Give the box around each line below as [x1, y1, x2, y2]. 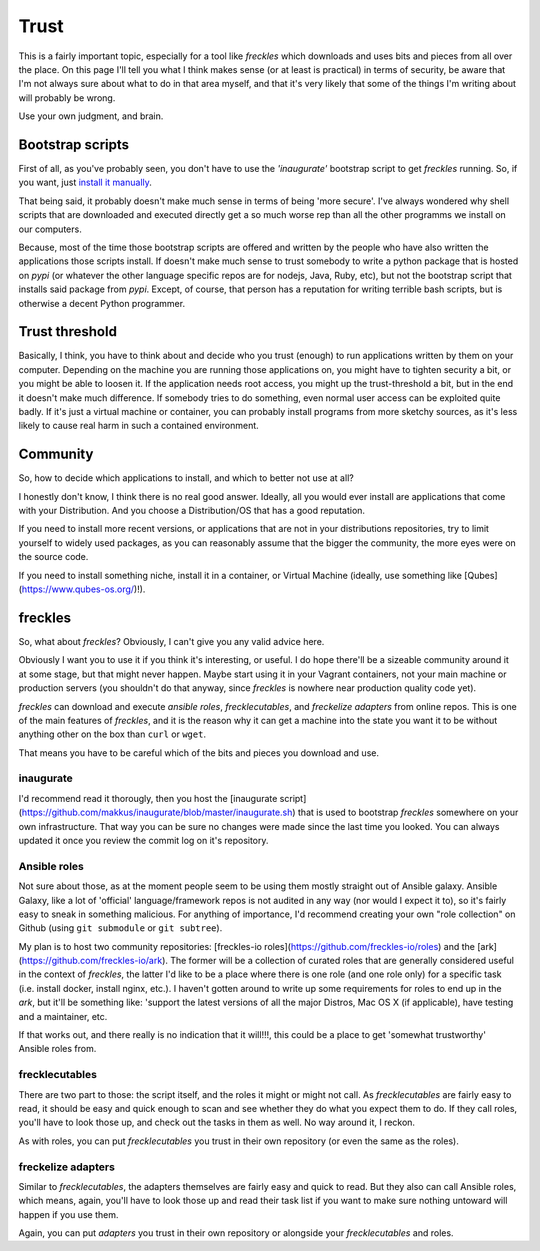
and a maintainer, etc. [18, 1010, 108, 1022]
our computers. [18, 223, 82, 235]
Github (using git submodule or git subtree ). [18, 922, 223, 934]
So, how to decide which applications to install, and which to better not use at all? [18, 472, 354, 484]
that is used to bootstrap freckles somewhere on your [297, 806, 519, 819]
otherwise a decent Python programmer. [18, 297, 185, 309]
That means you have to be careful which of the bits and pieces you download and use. [18, 746, 380, 759]
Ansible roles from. [18, 1043, 97, 1055]
